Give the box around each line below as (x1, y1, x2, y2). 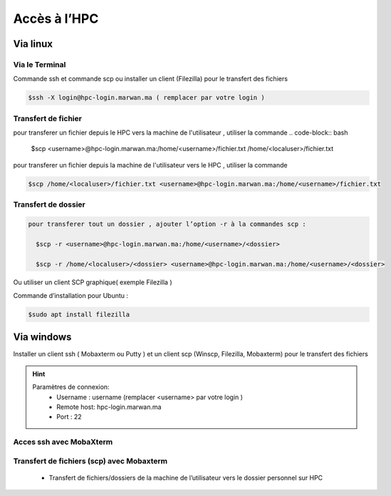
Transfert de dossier (13, 200, 85, 210)
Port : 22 (56, 413, 82, 421)
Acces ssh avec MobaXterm (13, 437, 113, 447)
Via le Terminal (13, 59, 66, 69)
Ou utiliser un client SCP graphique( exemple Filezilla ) (13, 278, 172, 286)
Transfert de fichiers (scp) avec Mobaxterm (13, 456, 168, 466)
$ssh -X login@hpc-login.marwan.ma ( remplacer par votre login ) (28, 93, 265, 102)
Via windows (13, 331, 72, 343)
